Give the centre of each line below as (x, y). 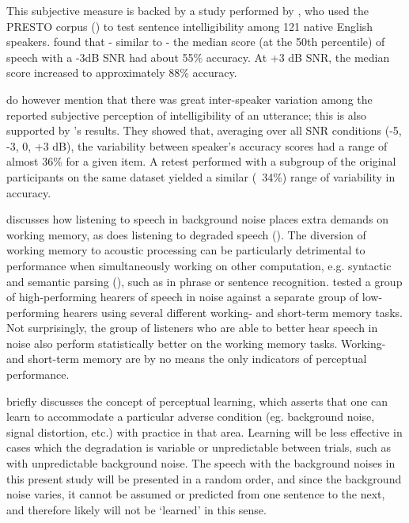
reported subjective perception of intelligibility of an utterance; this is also (187, 115)
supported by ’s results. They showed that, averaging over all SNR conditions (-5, (204, 130)
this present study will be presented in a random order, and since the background (204, 478)
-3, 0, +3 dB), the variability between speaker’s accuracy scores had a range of (197, 145)
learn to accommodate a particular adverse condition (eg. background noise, (191, 416)
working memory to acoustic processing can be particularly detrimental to (186, 250)
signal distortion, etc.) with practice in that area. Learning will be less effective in (204, 431)
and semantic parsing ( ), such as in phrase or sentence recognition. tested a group (204, 281)
